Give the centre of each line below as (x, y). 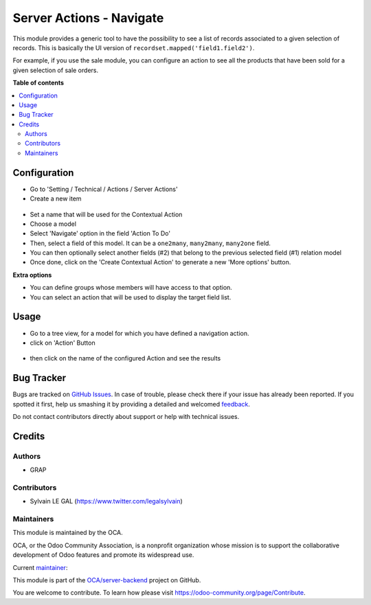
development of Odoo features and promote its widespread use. (103, 555)
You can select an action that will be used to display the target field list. (131, 297)
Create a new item (56, 198)
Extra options (32, 275)
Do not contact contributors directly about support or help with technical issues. (126, 417)
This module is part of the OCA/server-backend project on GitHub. (107, 580)
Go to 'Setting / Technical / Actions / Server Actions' (104, 189)
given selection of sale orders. (56, 70)
